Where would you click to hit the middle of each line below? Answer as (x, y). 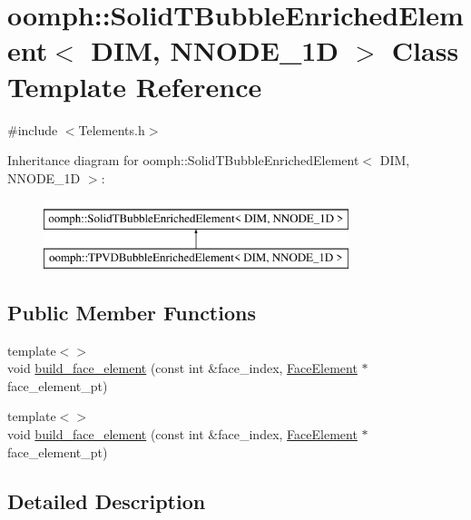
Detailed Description (107, 500)
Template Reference (135, 86)
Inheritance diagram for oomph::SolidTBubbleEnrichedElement (183, 160)
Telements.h (112, 129)
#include (33, 129)
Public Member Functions (132, 312)
